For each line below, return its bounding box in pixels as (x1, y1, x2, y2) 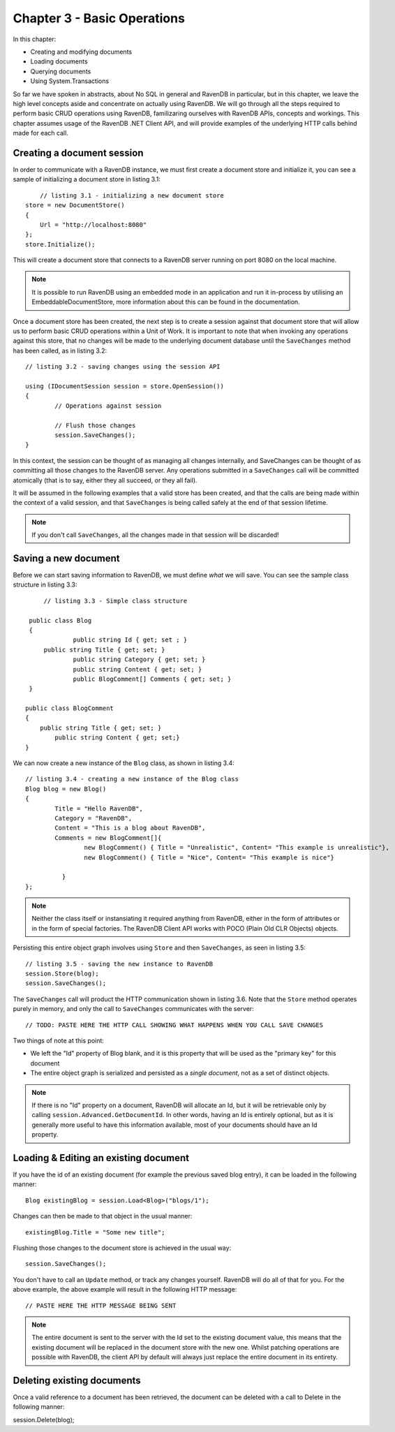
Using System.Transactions (30, 77, 110, 85)
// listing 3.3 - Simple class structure (43, 597, 188, 605)
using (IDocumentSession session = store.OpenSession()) (25, 383, 225, 390)
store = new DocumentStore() (25, 201, 125, 209)
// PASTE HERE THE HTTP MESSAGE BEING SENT (25, 1301, 177, 1309)
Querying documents (30, 67, 91, 75)
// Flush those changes (54, 421, 136, 429)
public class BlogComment (25, 704, 114, 712)
